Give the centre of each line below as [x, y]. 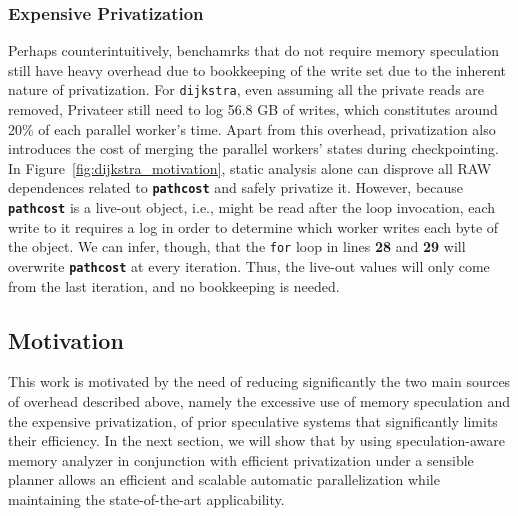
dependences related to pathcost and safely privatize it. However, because [236, 187]
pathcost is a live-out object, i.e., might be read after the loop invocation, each [252, 207]
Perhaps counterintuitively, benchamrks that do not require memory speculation [254, 50]
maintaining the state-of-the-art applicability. [146, 499]
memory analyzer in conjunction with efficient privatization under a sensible [241, 459]
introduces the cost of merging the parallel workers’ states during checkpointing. [254, 148]
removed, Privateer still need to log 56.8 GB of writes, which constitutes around [253, 109]
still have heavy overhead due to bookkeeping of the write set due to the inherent [257, 69]
